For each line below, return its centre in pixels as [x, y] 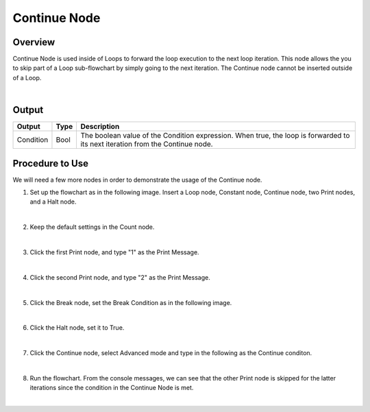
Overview [34, 42]
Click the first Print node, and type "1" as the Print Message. [114, 252]
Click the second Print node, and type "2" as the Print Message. [120, 277]
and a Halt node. [53, 202]
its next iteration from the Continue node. [147, 144]
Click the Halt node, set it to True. [77, 328]
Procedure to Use [51, 163]
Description [100, 127]
